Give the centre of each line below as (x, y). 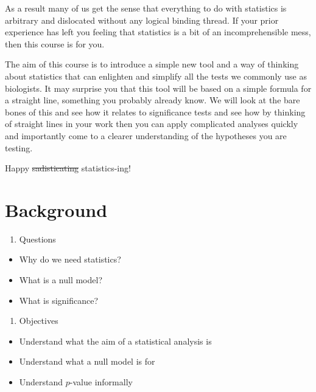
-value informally (101, 382)
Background (56, 209)
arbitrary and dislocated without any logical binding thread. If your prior (142, 20)
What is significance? (59, 300)
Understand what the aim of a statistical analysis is (115, 341)
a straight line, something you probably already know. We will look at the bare (153, 100)
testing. (19, 147)
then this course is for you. (55, 43)
